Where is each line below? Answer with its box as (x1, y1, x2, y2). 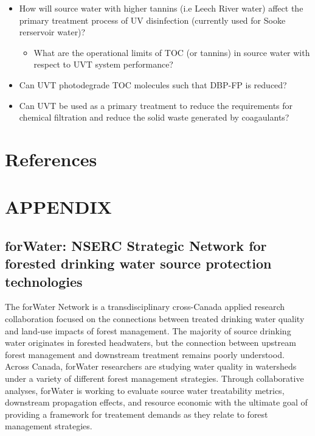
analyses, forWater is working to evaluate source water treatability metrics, (5, 384, 285, 396)
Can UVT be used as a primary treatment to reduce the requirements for (19, 99, 293, 111)
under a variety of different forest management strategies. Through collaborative (5, 372, 304, 385)
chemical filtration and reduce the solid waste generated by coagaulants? (19, 111, 289, 124)
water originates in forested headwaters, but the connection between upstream (5, 336, 296, 349)
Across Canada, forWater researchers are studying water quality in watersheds (5, 360, 297, 373)
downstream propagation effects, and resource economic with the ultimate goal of (5, 396, 308, 409)
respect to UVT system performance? (33, 58, 173, 71)
